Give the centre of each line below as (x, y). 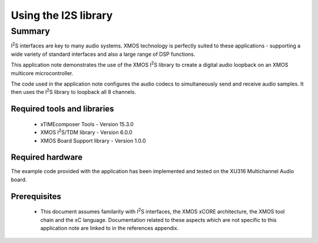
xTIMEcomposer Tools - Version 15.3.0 (87, 124)
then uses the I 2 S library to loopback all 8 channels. (74, 92)
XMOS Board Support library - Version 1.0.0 (93, 140)
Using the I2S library (62, 15)
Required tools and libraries (62, 109)
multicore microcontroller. (42, 73)
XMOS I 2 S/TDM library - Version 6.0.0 (86, 132)
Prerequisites (36, 196)
